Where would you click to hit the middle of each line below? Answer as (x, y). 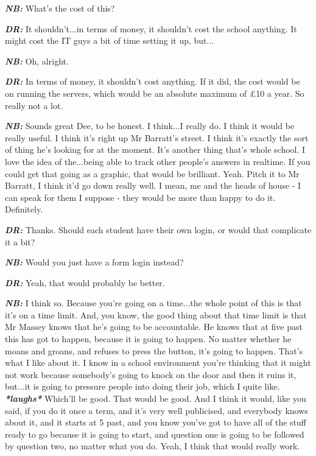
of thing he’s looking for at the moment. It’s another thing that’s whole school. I (155, 149)
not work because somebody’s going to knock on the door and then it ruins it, (151, 374)
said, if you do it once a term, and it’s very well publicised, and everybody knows (156, 410)
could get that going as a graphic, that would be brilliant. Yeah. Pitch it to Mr (152, 173)
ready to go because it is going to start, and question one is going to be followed (155, 434)
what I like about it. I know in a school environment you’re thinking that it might (158, 363)
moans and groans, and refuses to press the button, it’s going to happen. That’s (154, 350)
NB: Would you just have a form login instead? (94, 262)
